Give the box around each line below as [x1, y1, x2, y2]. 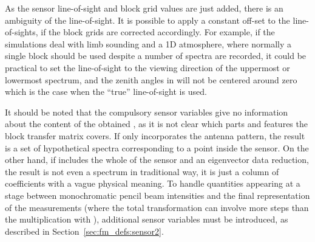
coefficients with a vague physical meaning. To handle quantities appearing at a [5, 177, 300, 190]
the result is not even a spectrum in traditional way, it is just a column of [5, 165, 279, 178]
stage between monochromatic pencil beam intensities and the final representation [5, 188, 310, 201]
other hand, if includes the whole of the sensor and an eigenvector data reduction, [5, 153, 309, 166]
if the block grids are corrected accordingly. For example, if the [41, 26, 275, 38]
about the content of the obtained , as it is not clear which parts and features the [5, 117, 308, 130]
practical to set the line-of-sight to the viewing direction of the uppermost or [5, 61, 290, 74]
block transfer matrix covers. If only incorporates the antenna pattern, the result [5, 129, 305, 142]
